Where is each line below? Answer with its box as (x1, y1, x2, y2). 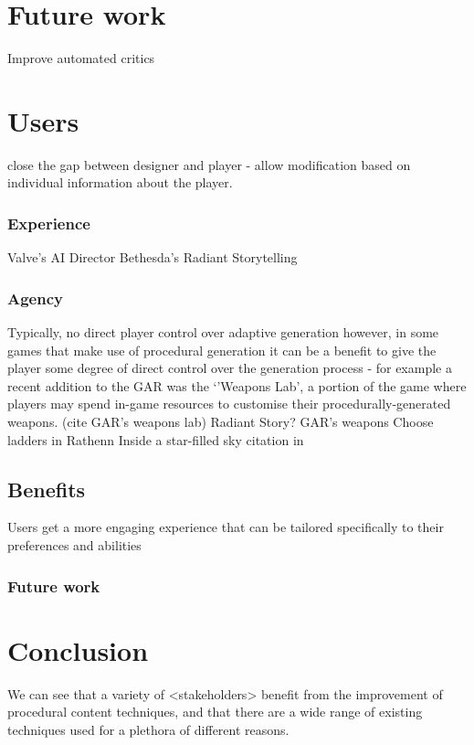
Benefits (7, 474, 86, 503)
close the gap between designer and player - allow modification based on (7, 154, 411, 174)
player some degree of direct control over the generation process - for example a (7, 358, 452, 378)
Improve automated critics (7, 48, 155, 68)
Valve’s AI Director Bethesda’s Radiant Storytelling (7, 248, 298, 267)
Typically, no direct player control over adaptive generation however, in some (7, 323, 439, 342)
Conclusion (7, 631, 149, 668)
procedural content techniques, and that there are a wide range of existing (7, 702, 423, 721)
